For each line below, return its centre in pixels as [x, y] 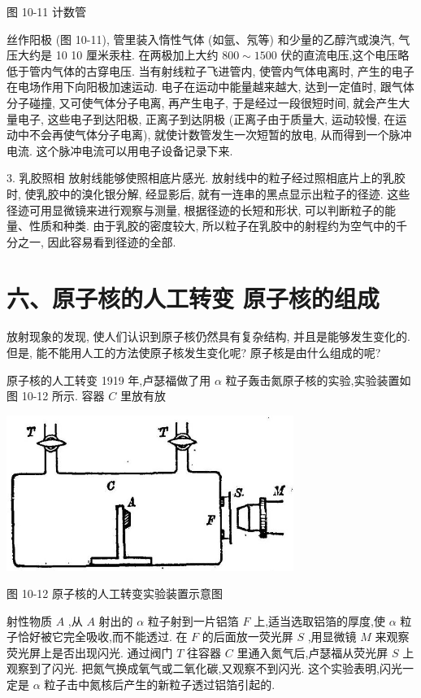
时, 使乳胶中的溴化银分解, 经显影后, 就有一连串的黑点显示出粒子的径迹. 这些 [208, 193]
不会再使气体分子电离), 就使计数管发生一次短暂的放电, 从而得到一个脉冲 [220, 135]
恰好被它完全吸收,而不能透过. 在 [102, 637]
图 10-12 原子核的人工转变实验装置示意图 [115, 593]
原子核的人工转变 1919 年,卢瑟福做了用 [109, 380]
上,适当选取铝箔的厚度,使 [319, 620]
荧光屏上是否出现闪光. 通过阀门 [90, 652]
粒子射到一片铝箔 [193, 620]
